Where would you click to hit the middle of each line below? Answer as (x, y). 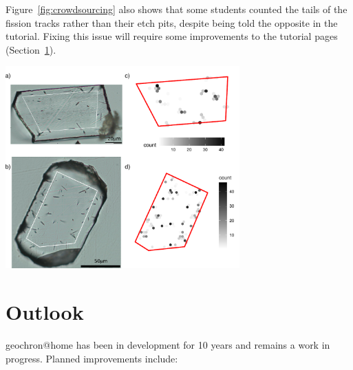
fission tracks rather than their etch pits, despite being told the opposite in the (172, 22)
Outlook (45, 312)
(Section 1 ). (31, 49)
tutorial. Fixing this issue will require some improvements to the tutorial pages (172, 36)
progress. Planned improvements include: (92, 358)
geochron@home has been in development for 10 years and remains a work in (168, 345)
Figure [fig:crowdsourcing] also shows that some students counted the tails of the (176, 9)
